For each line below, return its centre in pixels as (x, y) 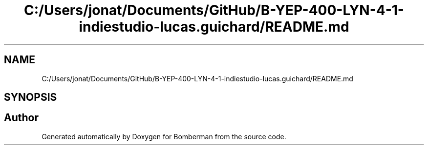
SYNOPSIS (31, 97)
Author (21, 118)
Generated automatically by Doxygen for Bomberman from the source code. (164, 136)
